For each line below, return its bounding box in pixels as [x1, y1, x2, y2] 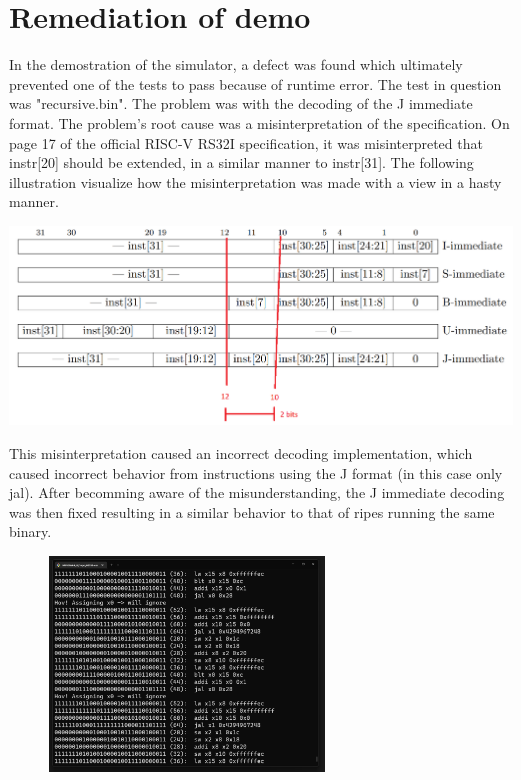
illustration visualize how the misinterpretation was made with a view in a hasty [9, 171, 502, 192]
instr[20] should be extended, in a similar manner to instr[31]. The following [9, 152, 474, 173]
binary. [9, 521, 52, 542]
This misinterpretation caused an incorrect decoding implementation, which [9, 442, 473, 463]
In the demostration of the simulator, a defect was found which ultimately [9, 54, 463, 75]
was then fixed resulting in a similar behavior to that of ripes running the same [9, 501, 495, 522]
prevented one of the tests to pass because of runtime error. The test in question [9, 73, 502, 94]
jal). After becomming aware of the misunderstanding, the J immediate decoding [9, 482, 505, 503]
